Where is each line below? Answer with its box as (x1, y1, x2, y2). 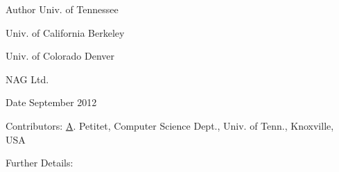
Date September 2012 (6, 95, 97, 110)
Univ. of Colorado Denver (6, 49, 115, 63)
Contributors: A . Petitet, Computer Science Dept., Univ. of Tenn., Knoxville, (6, 118, 334, 132)
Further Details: (6, 155, 73, 170)
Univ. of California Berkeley (6, 25, 125, 40)
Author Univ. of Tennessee (6, 2, 119, 16)
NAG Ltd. (6, 71, 49, 86)
